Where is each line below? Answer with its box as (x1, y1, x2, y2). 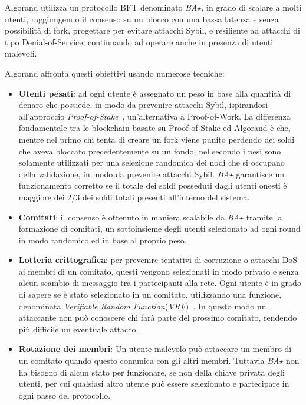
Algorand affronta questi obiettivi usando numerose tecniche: (5, 67, 225, 79)
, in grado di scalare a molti (201, 1, 302, 13)
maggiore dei (18, 190, 65, 203)
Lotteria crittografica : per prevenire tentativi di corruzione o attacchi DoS (18, 253, 298, 266)
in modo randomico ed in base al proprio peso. (18, 233, 187, 246)
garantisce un (236, 167, 285, 180)
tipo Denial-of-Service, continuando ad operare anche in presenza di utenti (5, 35, 274, 48)
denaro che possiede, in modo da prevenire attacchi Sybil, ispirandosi (18, 98, 268, 111)
